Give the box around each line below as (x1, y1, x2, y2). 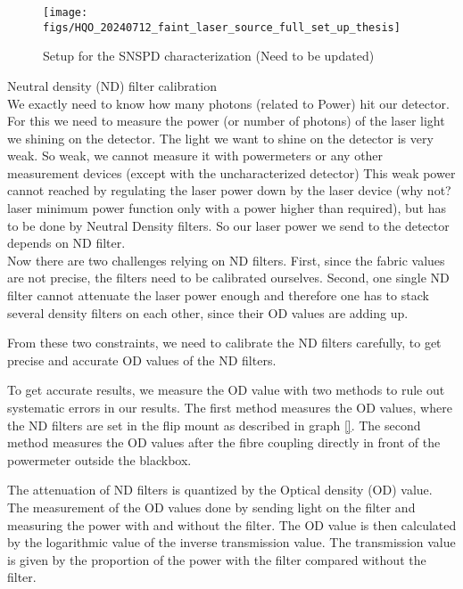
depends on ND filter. (7, 233, 126, 252)
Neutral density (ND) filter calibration (7, 76, 217, 94)
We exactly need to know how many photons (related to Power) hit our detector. (7, 94, 450, 112)
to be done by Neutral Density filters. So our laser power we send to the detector (7, 216, 450, 234)
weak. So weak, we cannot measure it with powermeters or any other (7, 146, 384, 165)
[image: (43, 6, 88, 19)
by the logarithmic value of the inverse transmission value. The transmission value (7, 533, 456, 552)
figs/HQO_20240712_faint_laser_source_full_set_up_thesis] (43, 20, 401, 34)
